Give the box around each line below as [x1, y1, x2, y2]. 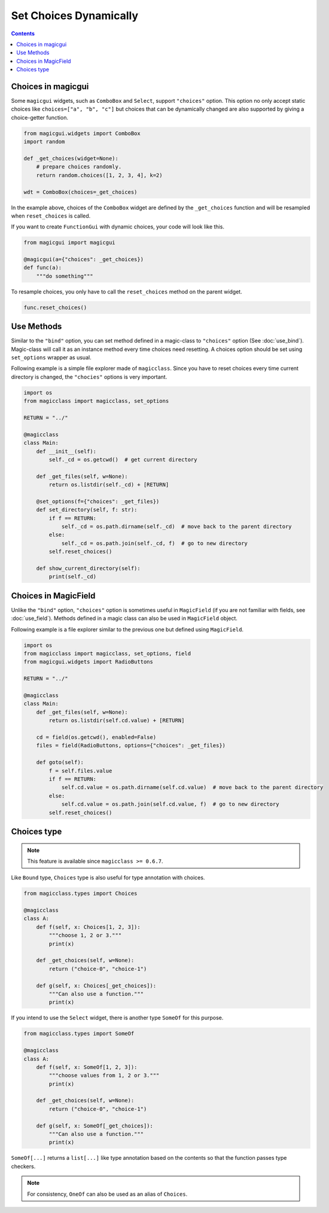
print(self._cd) [48, 573, 97, 580]
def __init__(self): [36, 448, 97, 454]
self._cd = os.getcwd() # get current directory [48, 456, 197, 463]
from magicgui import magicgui [23, 239, 116, 246]
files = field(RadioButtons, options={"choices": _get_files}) [36, 742, 226, 749]
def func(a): [23, 264, 62, 271]
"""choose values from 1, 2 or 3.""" [48, 1072, 160, 1079]
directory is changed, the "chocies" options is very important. [11, 373, 167, 380]
